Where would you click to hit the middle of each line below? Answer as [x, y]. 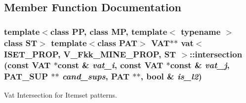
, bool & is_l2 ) [171, 76]
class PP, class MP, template [109, 31]
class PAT [118, 42]
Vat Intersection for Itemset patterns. [61, 94]
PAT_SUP [26, 76]
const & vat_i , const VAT [110, 65]
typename [201, 31]
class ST [21, 42]
